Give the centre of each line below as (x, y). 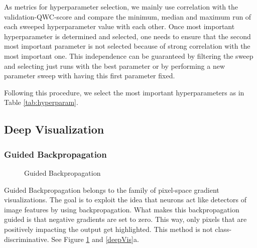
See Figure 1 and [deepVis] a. (95, 239)
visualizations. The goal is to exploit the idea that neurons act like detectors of (125, 200)
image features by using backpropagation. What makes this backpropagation (122, 209)
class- (223, 229)
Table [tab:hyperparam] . (41, 102)
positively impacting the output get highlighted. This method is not (108, 229)
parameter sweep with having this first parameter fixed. (90, 76)
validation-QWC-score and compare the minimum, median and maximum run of (128, 16)
